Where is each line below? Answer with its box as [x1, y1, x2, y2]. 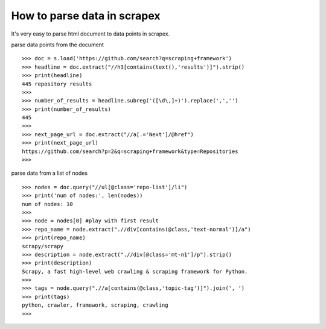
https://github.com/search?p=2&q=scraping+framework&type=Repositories [22, 148, 238, 155]
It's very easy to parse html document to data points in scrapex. [11, 30, 170, 37]
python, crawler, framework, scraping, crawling [22, 302, 168, 309]
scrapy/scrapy [22, 243, 63, 249]
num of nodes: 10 [22, 201, 73, 207]
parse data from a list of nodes [11, 169, 88, 177]
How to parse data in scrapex [11, 9, 161, 22]
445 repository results [22, 80, 92, 87]
